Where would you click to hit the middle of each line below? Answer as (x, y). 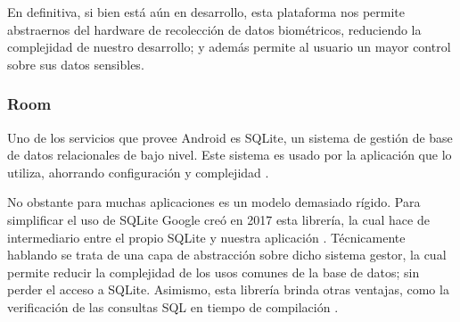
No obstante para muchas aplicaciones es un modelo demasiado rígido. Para (214, 202)
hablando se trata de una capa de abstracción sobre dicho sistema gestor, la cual (227, 255)
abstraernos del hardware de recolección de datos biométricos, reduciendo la (214, 29)
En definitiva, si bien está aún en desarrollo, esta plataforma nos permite (206, 12)
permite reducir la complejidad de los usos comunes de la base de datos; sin (214, 272)
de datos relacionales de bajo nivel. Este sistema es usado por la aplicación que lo (230, 155)
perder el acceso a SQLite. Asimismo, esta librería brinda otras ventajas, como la (228, 289)
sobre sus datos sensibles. (76, 64)
